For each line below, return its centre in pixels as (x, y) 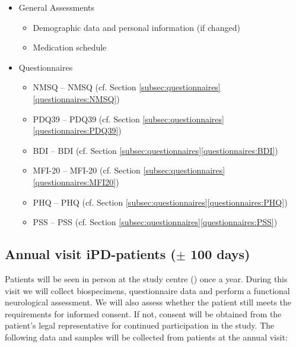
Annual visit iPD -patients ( (90, 254)
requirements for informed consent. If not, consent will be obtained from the (143, 313)
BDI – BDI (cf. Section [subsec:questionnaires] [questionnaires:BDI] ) (155, 150)
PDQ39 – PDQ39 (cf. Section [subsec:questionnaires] (128, 119)
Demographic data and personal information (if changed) (136, 27)
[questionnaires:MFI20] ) (76, 182)
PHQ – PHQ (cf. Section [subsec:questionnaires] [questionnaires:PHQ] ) (160, 202)
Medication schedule (70, 47)
